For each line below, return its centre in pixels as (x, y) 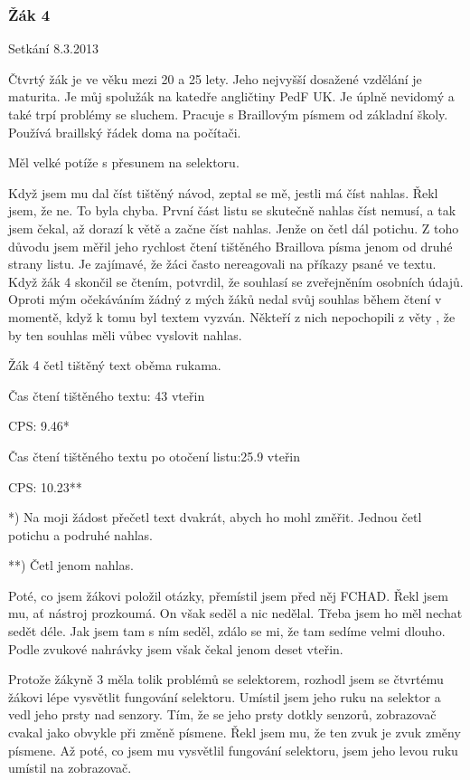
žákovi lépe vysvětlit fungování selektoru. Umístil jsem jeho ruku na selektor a (225, 696)
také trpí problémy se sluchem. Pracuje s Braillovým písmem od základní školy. (228, 114)
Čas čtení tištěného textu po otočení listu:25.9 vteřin (155, 456)
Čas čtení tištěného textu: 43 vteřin (107, 395)
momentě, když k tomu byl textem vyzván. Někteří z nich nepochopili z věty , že (232, 316)
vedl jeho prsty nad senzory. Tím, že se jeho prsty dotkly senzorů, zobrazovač (222, 714)
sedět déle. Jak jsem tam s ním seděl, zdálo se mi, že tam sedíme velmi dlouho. (227, 631)
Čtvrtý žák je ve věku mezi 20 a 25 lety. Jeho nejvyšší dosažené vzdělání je (215, 78)
